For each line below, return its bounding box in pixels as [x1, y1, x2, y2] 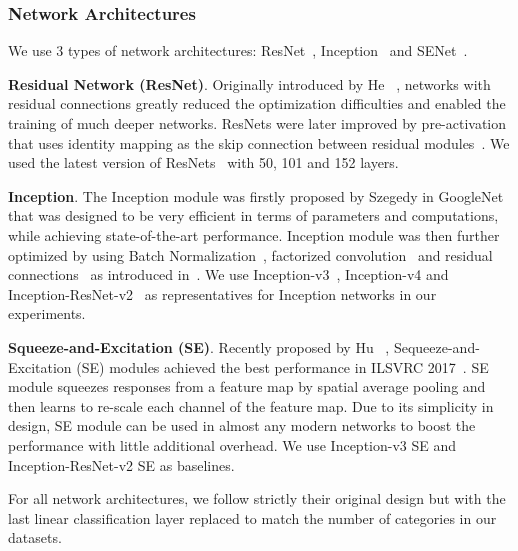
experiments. [8, 303, 86, 324]
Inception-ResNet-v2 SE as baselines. [8, 454, 235, 475]
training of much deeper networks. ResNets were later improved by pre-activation [8, 113, 507, 133]
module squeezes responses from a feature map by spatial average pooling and [8, 376, 486, 397]
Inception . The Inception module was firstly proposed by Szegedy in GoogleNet [8, 185, 504, 206]
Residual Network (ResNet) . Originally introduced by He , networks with [8, 73, 491, 94]
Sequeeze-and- [393, 336, 480, 357]
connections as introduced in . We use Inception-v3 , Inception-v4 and [8, 264, 449, 285]
